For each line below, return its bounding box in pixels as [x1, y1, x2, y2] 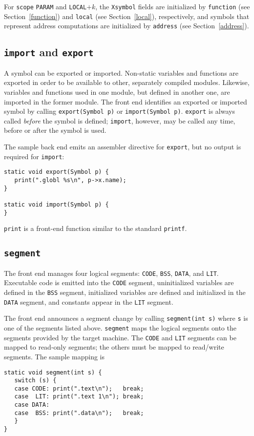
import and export [4, 44, 94, 60]
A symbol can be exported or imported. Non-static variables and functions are [4, 67, 239, 78]
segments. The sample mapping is [4, 351, 105, 361]
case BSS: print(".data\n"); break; [14, 409, 144, 416]
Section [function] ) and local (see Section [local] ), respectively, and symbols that [4, 11, 250, 21]
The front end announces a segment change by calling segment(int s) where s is [4, 313, 248, 323]
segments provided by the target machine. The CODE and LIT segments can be [4, 332, 236, 342]
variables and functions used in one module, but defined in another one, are [4, 86, 230, 97]
